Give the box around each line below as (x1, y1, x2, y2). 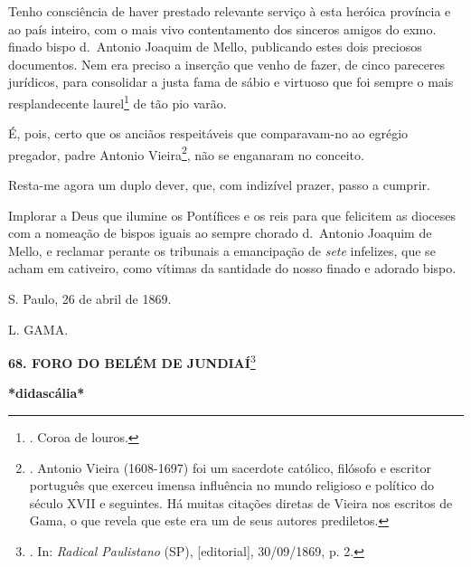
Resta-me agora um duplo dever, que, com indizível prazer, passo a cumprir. (8, 175, 430, 194)
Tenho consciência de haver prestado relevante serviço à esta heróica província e (8, 2, 451, 20)
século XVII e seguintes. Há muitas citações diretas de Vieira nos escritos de (29, 493, 453, 512)
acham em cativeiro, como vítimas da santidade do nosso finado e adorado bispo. (8, 259, 457, 278)
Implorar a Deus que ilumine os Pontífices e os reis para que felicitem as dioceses (8, 205, 456, 224)
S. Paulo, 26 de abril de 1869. (8, 289, 172, 308)
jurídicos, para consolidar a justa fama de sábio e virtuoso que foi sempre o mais (8, 72, 454, 91)
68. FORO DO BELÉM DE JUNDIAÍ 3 (8, 351, 256, 372)
